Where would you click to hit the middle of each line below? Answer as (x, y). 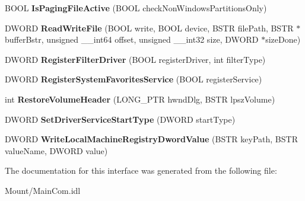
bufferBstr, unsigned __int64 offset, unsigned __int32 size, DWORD (132, 39)
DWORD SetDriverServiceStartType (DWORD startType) (120, 119)
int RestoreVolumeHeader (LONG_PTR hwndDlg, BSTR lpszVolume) (140, 99)
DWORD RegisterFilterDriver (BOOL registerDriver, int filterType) (135, 59)
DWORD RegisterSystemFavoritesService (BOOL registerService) (134, 79)
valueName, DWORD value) (56, 150)
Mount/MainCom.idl (43, 190)
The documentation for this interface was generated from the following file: (141, 170)
